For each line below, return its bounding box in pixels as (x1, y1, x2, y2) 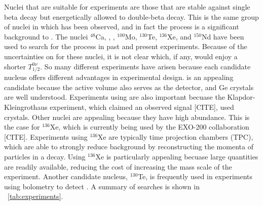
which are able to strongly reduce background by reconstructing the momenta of (4, 141, 253, 152)
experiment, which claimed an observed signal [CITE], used (50, 102, 234, 112)
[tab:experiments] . (8, 191, 63, 201)
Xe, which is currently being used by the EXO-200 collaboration (50, 121, 249, 132)
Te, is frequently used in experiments (138, 171, 253, 182)
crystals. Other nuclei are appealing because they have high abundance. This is (4, 111, 250, 122)
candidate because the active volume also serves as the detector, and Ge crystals (4, 81, 254, 92)
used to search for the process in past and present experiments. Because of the (4, 41, 247, 52)
